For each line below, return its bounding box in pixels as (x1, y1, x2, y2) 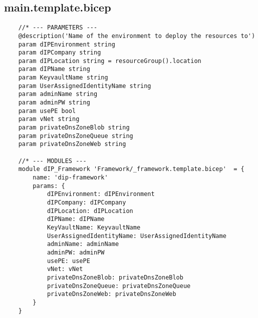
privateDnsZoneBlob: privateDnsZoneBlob (47, 273, 183, 281)
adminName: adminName (47, 240, 119, 248)
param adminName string (18, 90, 98, 98)
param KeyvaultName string (18, 74, 108, 81)
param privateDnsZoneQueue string (18, 132, 133, 139)
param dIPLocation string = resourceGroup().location (18, 57, 201, 64)
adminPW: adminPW (47, 248, 105, 256)
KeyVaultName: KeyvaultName (47, 223, 141, 231)
